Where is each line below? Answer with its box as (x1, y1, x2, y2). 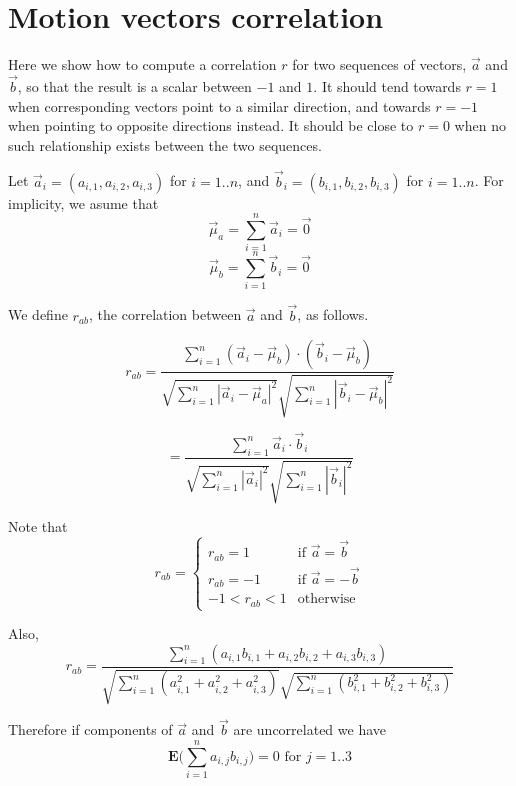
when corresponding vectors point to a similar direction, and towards (8, 95, 431, 116)
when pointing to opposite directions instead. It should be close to (8, 115, 414, 136)
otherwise (297, 592, 356, 607)
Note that (8, 516, 68, 537)
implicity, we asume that (8, 192, 159, 213)
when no (454, 115, 506, 136)
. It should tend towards (313, 75, 461, 96)
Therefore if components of (8, 719, 173, 740)
